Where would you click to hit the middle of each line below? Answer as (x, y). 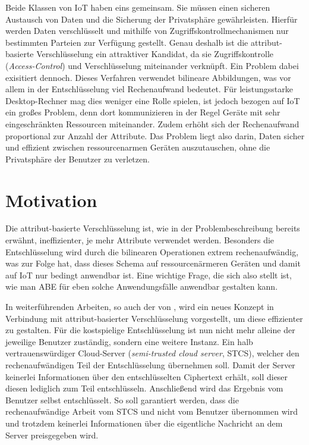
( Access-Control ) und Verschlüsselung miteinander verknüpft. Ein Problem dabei (152, 65)
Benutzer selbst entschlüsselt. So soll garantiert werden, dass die (122, 399)
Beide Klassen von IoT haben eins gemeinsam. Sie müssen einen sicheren (138, 7)
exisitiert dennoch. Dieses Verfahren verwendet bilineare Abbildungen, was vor (148, 77)
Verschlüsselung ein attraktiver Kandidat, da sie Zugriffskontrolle (155, 54)
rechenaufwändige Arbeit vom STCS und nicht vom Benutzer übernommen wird (152, 411)
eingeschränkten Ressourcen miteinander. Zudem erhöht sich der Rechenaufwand (152, 123)
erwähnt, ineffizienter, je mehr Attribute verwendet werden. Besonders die (140, 240)
